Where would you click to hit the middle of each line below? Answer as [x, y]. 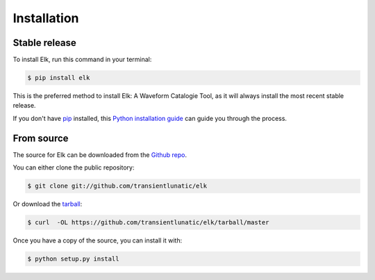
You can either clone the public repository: [74, 167]
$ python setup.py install [73, 259]
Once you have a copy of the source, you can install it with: [98, 240]
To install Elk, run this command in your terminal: [82, 60]
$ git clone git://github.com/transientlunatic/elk [117, 186]
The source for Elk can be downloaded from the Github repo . [100, 155]
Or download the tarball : [48, 204]
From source [41, 138]
